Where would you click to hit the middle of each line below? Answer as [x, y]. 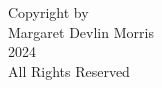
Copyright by [48, 12]
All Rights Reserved [69, 70]
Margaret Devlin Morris [81, 31]
